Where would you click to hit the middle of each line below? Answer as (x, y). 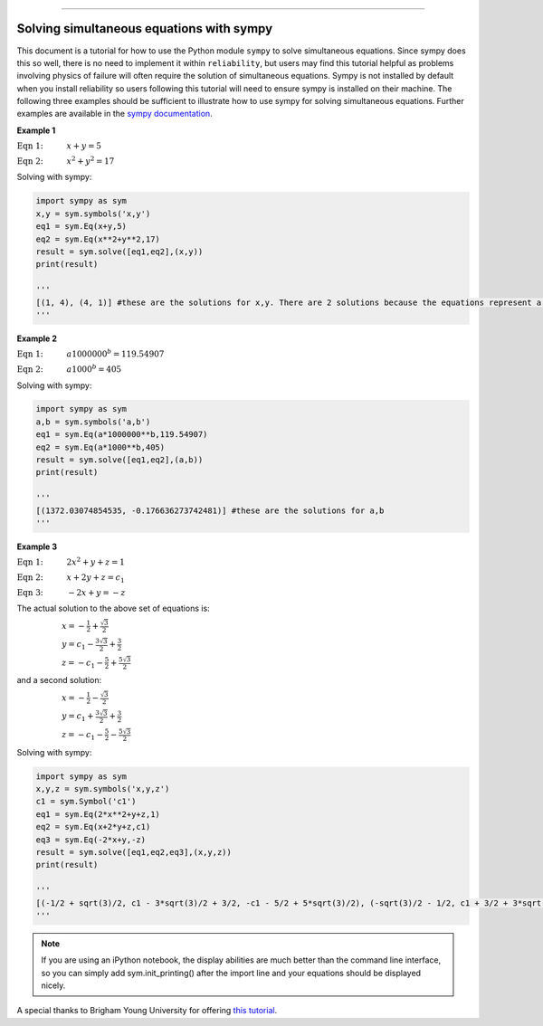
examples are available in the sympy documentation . (114, 114)
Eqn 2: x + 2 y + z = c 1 (71, 578)
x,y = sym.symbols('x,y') (93, 214)
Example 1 (36, 130)
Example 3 (37, 546)
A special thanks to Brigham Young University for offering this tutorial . (147, 1011)
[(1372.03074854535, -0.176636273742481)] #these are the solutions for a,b (210, 510)
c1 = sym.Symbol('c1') (86, 802)
